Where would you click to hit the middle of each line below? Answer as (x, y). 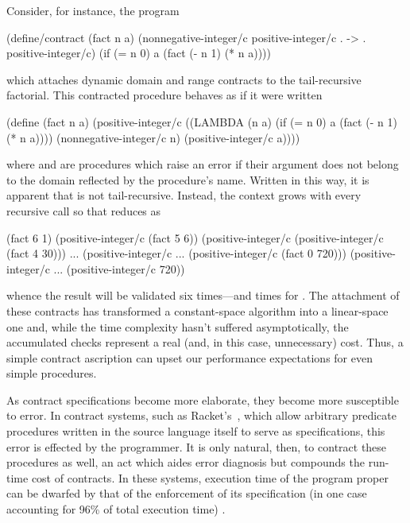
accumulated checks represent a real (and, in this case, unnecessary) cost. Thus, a (205, 342)
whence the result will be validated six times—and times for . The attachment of (203, 295)
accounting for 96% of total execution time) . (116, 509)
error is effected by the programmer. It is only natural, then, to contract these (197, 446)
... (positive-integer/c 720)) (119, 268)
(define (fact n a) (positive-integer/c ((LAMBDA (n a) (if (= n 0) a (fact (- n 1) (202, 121)
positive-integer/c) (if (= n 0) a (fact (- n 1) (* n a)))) (139, 53)
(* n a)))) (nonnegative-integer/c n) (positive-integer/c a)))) (153, 137)
